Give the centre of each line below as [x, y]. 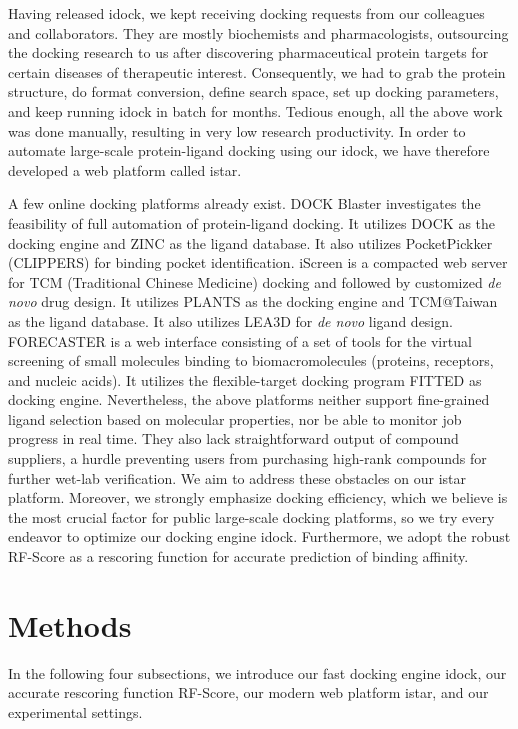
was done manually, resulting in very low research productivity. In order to [237, 130]
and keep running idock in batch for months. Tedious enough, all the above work [255, 110]
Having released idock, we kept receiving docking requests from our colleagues [246, 13]
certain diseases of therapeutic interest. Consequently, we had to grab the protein [257, 71]
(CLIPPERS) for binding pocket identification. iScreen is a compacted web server [258, 262]
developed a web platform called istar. [125, 169]
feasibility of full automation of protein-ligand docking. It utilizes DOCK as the [252, 222]
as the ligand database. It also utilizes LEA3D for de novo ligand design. [230, 320]
